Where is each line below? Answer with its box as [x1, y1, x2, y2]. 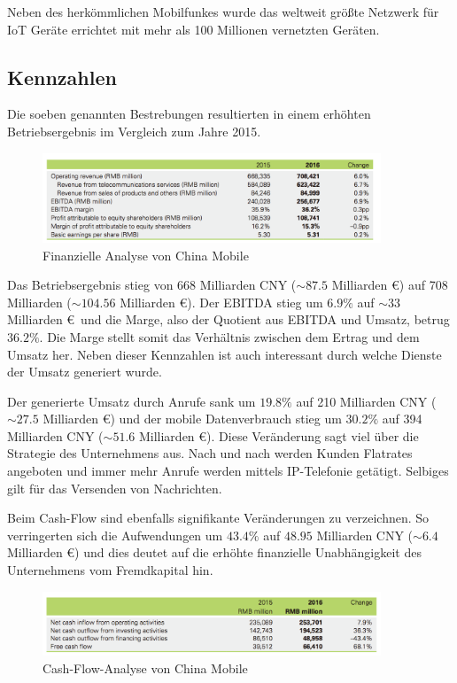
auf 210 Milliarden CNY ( [296, 392, 437, 410]
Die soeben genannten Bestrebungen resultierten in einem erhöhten [7, 105, 371, 123]
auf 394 [382, 409, 422, 428]
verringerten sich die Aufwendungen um [7, 525, 223, 544]
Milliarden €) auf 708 [331, 276, 448, 294]
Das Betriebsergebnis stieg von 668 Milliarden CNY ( [7, 276, 297, 294]
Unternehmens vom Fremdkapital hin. [7, 561, 213, 579]
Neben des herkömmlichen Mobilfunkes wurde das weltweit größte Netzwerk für [7, 3, 439, 20]
